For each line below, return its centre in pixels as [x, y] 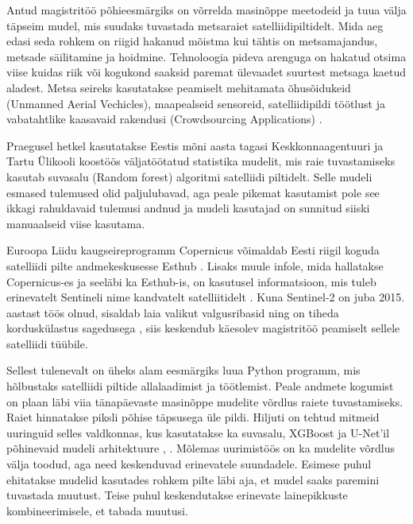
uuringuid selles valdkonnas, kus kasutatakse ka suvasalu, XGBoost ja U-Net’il [198, 432]
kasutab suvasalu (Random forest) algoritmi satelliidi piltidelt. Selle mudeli [189, 176]
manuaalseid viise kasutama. [76, 223]
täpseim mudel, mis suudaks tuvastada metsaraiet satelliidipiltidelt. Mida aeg [195, 25]
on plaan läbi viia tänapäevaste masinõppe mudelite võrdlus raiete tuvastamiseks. [205, 401]
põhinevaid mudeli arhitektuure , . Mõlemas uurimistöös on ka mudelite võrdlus [201, 448]
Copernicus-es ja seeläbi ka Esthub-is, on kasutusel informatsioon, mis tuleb [191, 281]
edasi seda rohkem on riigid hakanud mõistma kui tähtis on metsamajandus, [192, 41]
